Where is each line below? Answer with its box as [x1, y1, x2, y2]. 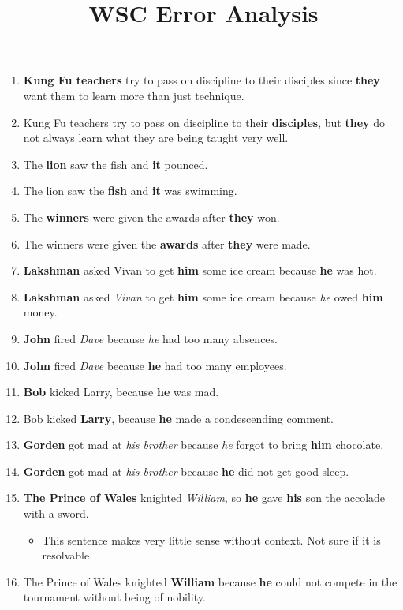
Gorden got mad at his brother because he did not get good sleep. [23, 462, 349, 479]
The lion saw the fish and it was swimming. [23, 182, 237, 199]
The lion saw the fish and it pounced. [23, 155, 208, 172]
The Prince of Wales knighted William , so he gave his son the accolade [23, 489, 386, 506]
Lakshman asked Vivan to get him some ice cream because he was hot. [23, 262, 377, 279]
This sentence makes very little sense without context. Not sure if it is [42, 531, 381, 548]
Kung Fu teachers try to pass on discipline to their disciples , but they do [23, 114, 385, 130]
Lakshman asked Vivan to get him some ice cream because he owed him [23, 288, 383, 305]
